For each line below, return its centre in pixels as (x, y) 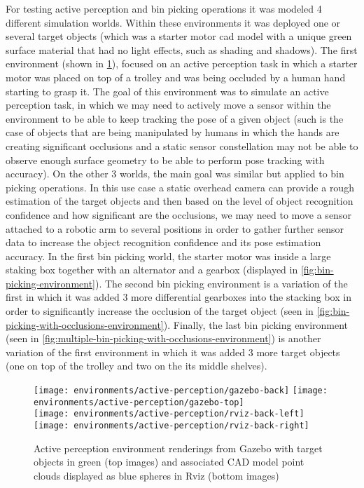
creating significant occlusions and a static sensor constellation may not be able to (182, 145)
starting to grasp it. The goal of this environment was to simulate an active (167, 91)
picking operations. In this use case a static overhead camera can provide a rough (180, 187)
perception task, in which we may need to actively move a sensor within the (168, 105)
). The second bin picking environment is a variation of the (222, 283)
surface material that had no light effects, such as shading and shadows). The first (182, 49)
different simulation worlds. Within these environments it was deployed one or (173, 22)
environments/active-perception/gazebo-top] (139, 402)
